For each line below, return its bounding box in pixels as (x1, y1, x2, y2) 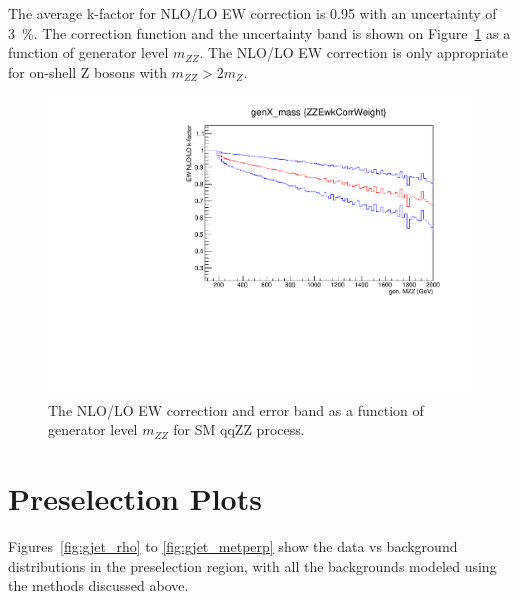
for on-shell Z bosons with (8, 61, 167, 82)
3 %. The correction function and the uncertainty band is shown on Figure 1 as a (8, 22, 511, 43)
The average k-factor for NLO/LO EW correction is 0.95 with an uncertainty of (8, 3, 497, 23)
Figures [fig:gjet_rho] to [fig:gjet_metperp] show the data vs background (8, 535, 458, 556)
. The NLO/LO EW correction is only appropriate (199, 42, 508, 63)
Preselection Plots (8, 478, 262, 518)
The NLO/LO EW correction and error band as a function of (48, 399, 424, 420)
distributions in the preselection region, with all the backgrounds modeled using (8, 555, 497, 576)
